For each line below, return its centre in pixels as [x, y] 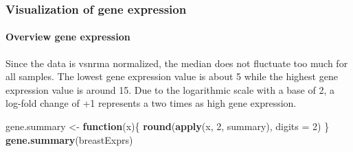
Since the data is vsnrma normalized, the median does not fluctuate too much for [177, 63]
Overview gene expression [68, 37]
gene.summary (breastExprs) [69, 139]
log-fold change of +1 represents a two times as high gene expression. [151, 103]
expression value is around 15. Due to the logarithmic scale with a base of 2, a [170, 89]
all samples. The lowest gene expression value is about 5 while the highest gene [172, 76]
